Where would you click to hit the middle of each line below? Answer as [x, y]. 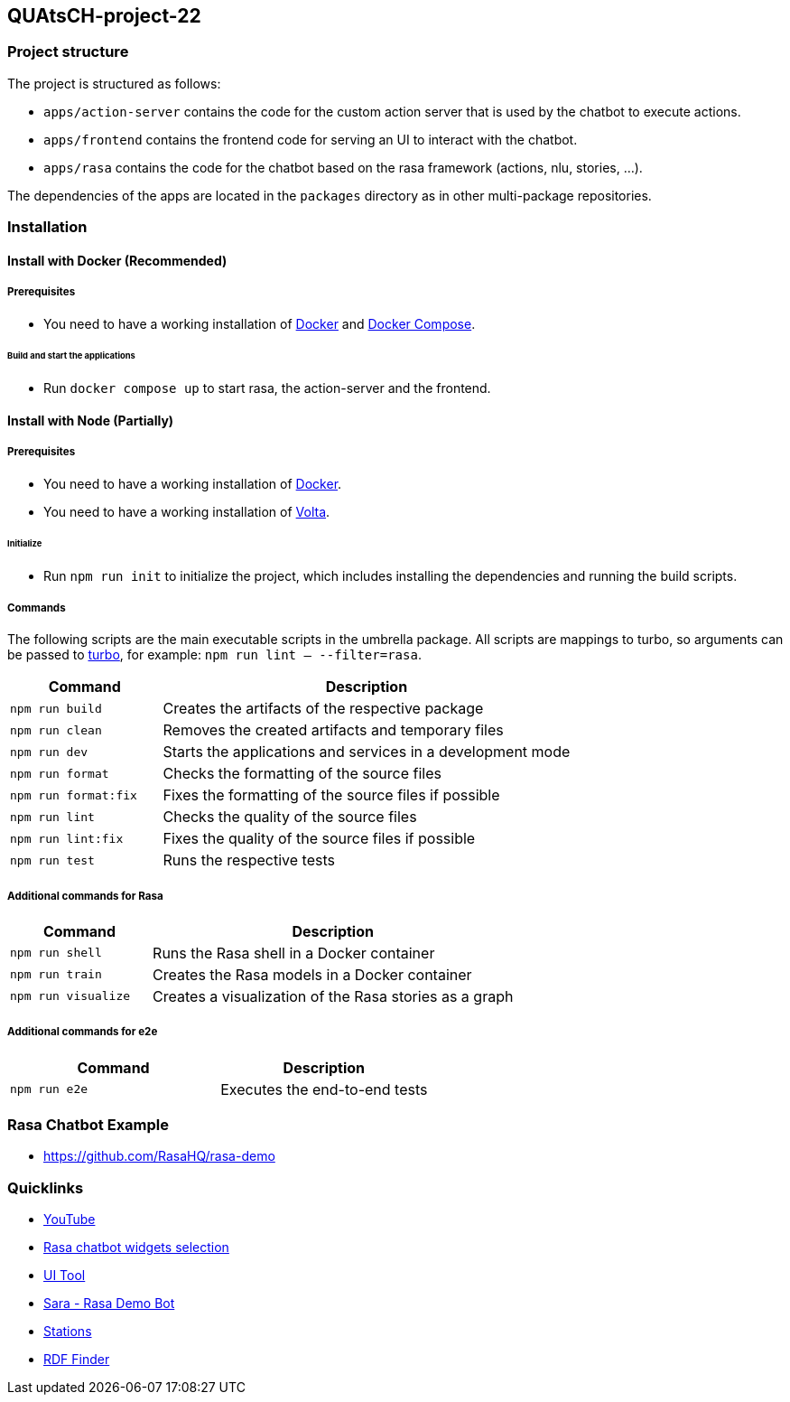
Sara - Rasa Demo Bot [109, 1304]
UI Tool [65, 1276]
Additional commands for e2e [83, 1032]
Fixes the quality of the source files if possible [319, 839]
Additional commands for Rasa [85, 896]
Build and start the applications [71, 356]
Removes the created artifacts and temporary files [333, 730]
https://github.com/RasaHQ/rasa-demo [159, 1156]
